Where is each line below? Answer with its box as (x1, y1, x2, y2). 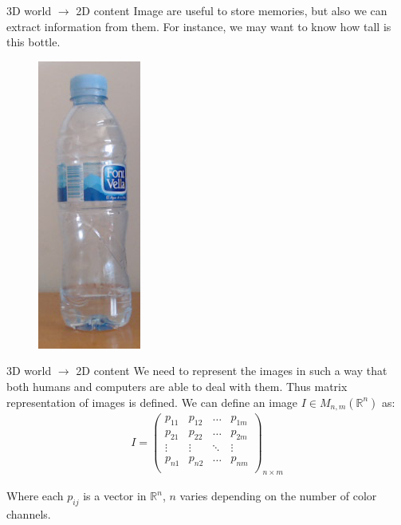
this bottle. (6, 34, 61, 50)
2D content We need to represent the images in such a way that (76, 362, 387, 379)
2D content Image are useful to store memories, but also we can (76, 2, 387, 18)
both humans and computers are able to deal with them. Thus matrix (6, 377, 348, 394)
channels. (6, 506, 51, 523)
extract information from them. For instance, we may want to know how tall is (6, 18, 391, 34)
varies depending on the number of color (179, 487, 377, 504)
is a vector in (83, 487, 147, 504)
